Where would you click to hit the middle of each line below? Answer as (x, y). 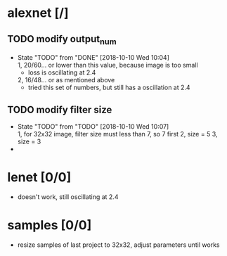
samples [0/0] (50, 225)
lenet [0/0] (39, 178)
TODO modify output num (62, 40)
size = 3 (29, 141)
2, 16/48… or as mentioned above (66, 80)
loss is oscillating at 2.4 (62, 72)
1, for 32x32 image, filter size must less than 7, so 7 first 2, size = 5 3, (117, 134)
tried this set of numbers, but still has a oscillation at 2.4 (109, 88)
